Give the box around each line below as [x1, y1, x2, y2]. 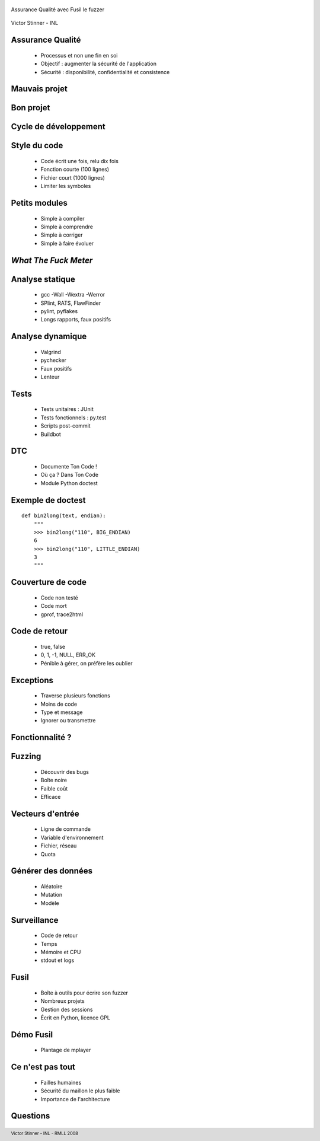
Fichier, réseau [40, 842, 77, 849]
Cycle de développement [11, 122, 106, 132]
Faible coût [40, 785, 68, 792]
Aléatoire [40, 883, 63, 890]
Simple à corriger [40, 231, 83, 238]
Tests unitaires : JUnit [40, 406, 94, 413]
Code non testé [40, 594, 78, 601]
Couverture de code [11, 577, 87, 587]
